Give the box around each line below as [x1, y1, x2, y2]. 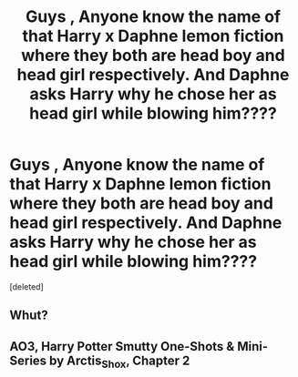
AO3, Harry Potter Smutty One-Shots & [9, 339, 235, 354]
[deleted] [9, 280, 44, 292]
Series [9, 352, 47, 368]
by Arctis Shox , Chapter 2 [48, 352, 190, 371]
